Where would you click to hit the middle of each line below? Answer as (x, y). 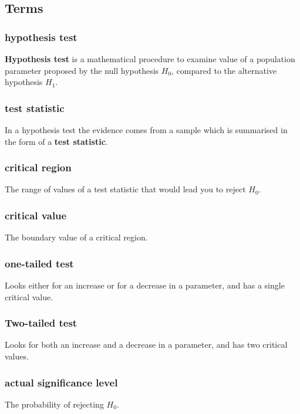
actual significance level (61, 382)
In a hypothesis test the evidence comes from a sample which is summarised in (146, 130)
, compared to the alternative (224, 70)
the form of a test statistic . (56, 141)
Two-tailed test (41, 323)
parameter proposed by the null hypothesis (82, 70)
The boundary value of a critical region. (76, 237)
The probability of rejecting (54, 404)
